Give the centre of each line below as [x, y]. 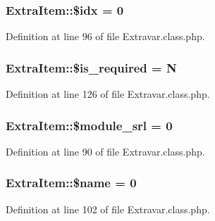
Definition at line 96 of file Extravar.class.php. [105, 36]
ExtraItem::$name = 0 [71, 183]
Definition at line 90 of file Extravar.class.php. [105, 151]
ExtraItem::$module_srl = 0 [89, 125]
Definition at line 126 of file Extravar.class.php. [108, 94]
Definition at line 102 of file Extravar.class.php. [108, 209]
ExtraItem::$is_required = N [91, 67]
